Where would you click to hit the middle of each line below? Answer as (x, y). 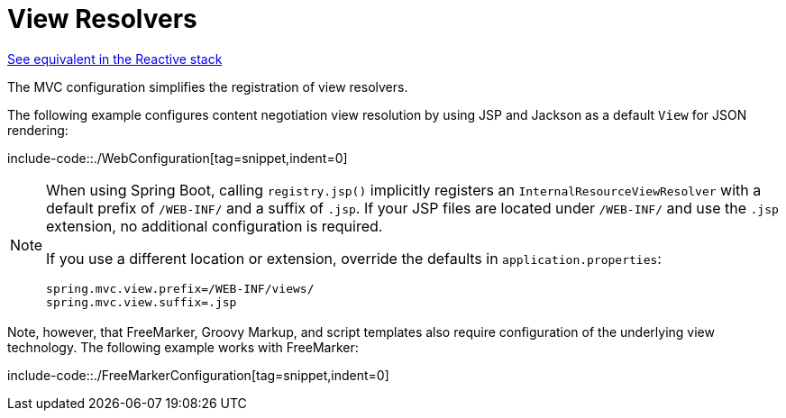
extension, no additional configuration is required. (215, 226)
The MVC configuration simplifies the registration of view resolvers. (208, 86)
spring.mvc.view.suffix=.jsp (142, 302)
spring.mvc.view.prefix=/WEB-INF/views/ (180, 288)
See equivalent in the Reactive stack (115, 59)
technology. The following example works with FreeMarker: (183, 347)
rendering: (38, 130)
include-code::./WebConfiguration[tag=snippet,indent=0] (178, 158)
